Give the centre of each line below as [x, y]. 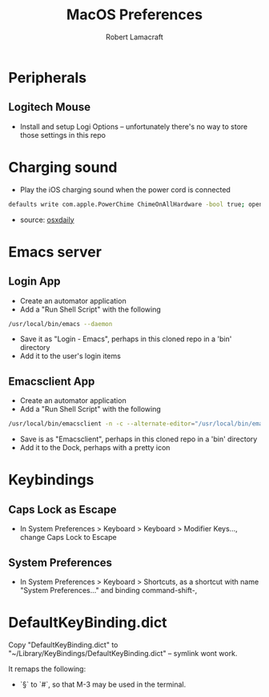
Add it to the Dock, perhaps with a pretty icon [95, 448]
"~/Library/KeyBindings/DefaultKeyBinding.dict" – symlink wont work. [123, 653]
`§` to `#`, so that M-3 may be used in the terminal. [103, 684]
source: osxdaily [47, 220]
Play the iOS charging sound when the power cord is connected [125, 189]
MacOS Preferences [134, 15]
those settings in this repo [63, 135]
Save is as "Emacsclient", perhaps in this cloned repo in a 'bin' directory [139, 439]
